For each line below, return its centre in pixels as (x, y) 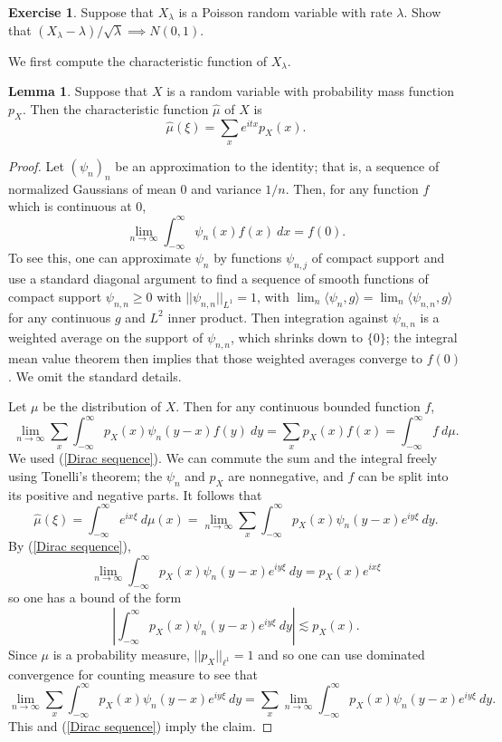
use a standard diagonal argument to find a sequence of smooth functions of (218, 279)
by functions (248, 258)
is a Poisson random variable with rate (285, 12)
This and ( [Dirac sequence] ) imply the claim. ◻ (141, 725)
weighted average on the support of (106, 337)
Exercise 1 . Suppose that (81, 12)
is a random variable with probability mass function (310, 91)
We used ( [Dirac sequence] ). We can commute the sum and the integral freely (223, 458)
